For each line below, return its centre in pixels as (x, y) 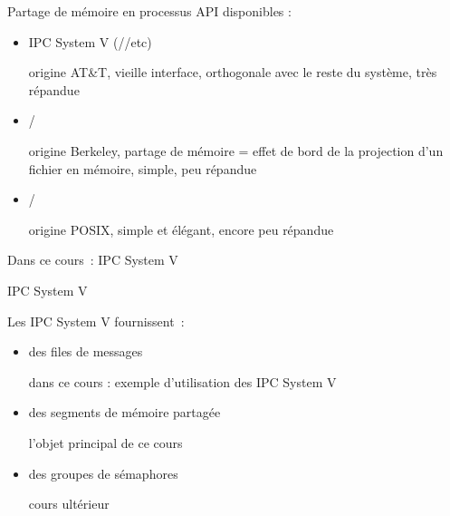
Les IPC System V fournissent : (96, 321)
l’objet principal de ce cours (105, 442)
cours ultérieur (69, 504)
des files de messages (86, 351)
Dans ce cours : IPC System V (93, 260)
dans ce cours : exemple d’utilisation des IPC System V (182, 381)
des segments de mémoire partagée (124, 412)
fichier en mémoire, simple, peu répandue (143, 168)
